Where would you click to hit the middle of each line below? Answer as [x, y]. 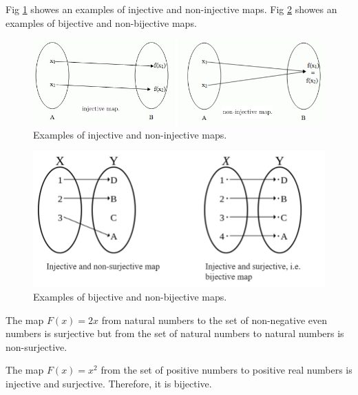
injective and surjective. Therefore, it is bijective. [109, 383]
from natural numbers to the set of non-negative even [214, 320]
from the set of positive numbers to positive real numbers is [227, 370]
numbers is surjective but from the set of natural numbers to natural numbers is [175, 333]
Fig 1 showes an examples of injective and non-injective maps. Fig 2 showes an [171, 9]
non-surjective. [36, 346]
